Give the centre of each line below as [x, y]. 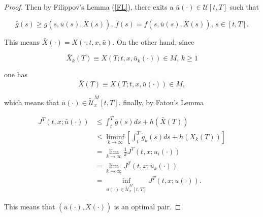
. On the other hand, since [153, 41]
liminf [115, 137]
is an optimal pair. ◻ [147, 206]
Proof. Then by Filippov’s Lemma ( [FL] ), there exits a [89, 7]
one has [16, 74]
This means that [30, 206]
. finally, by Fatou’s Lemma [161, 102]
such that [244, 7]
